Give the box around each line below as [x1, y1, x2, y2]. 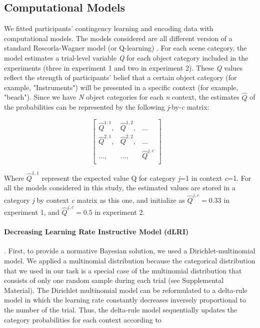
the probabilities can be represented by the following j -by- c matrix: [4, 102, 209, 112]
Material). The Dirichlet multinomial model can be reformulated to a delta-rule [4, 284, 247, 295]
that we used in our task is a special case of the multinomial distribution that [4, 265, 242, 275]
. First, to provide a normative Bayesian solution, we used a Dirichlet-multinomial [4, 245, 255, 256]
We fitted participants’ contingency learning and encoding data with [4, 23, 213, 34]
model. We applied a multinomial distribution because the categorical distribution [4, 255, 255, 265]
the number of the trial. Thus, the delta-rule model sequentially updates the [4, 304, 237, 314]
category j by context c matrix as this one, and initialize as [4, 194, 185, 205]
